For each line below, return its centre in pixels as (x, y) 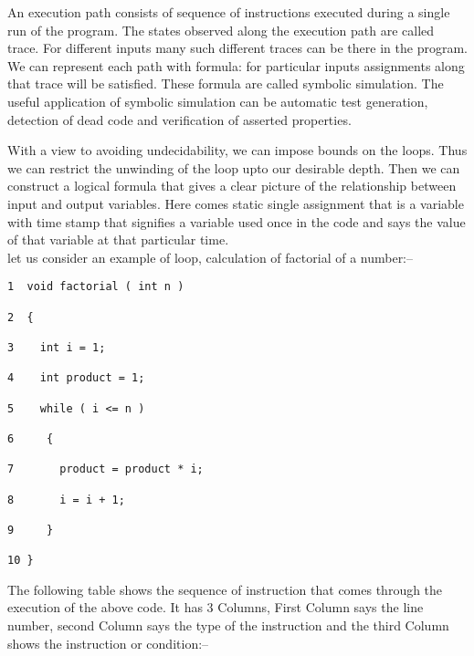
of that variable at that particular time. (118, 239)
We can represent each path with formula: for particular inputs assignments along (236, 65)
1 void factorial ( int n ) (96, 287)
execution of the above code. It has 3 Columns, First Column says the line (216, 607)
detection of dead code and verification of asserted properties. (179, 119)
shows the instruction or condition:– (108, 643)
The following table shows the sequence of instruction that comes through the (225, 589)
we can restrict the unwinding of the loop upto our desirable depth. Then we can (234, 167)
